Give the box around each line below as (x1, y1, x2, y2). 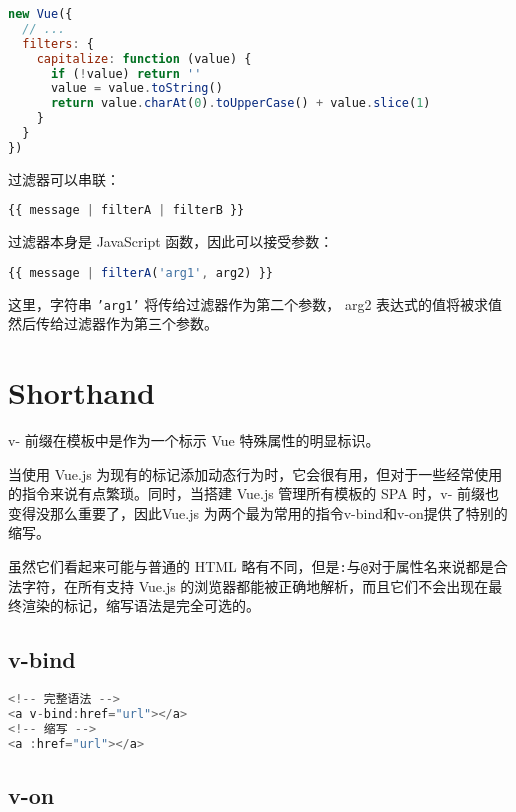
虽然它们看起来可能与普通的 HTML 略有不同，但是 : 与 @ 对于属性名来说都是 (8, 556, 494, 577)
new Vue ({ (8, 7, 73, 21)
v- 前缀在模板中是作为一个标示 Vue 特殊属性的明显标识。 (8, 430, 380, 451)
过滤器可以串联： (8, 168, 120, 189)
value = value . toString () (50, 81, 223, 96)
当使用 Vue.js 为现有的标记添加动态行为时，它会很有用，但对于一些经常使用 (8, 463, 503, 484)
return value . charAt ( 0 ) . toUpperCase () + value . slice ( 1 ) (50, 96, 431, 111)
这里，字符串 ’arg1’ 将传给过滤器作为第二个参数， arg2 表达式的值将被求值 (8, 293, 503, 314)
